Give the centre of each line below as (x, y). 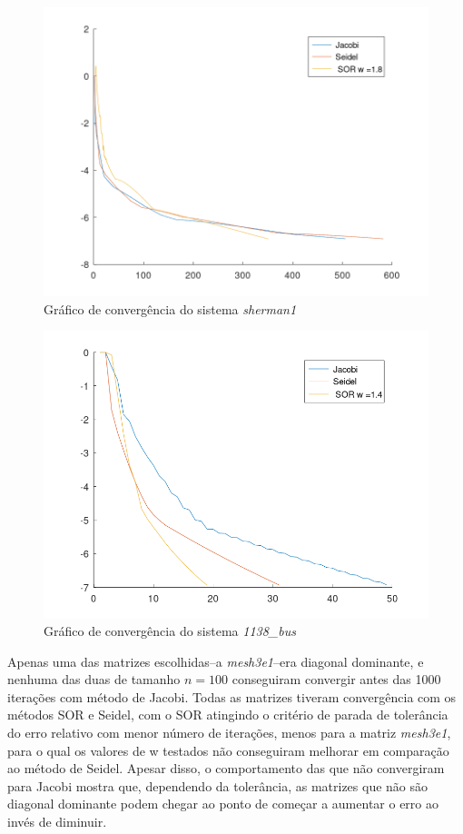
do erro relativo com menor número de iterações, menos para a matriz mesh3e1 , (229, 733)
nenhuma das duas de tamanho (94, 679)
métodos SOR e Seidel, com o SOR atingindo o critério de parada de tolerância (228, 715)
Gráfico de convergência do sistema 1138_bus (170, 631)
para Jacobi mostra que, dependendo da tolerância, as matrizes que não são (218, 785)
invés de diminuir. (57, 822)
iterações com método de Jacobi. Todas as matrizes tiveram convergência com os (232, 696)
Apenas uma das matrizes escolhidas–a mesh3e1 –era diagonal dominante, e (216, 661)
